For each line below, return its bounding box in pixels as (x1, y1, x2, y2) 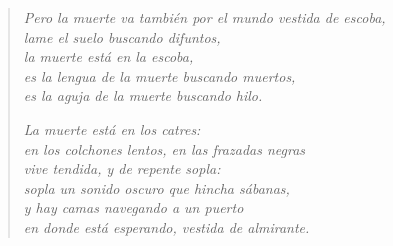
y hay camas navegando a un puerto (23, 197, 244, 218)
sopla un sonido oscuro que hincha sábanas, (23, 177, 290, 198)
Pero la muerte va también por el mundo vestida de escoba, (23, 7, 386, 27)
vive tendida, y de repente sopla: (23, 158, 221, 179)
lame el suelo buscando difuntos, (23, 26, 221, 47)
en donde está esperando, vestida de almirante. (23, 216, 310, 237)
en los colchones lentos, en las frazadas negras (23, 138, 306, 159)
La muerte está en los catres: (23, 118, 201, 139)
